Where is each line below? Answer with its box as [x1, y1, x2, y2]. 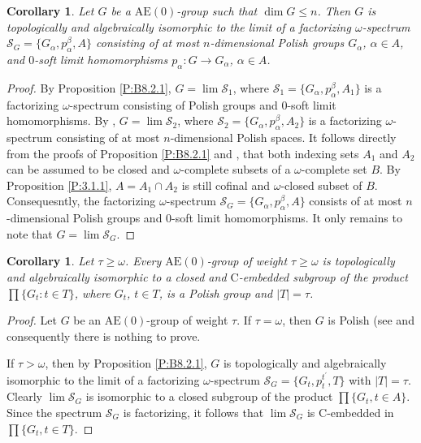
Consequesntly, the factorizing [7, 192, 156, 209]
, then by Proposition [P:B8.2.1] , [45, 355, 207, 372]
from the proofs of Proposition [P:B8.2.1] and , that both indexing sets [7, 144, 359, 161]
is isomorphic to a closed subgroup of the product [85, 388, 333, 405]
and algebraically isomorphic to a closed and [7, 268, 227, 285]
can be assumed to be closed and [7, 161, 170, 178]
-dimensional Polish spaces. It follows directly [170, 128, 397, 145]
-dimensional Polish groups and [7, 209, 163, 226]
